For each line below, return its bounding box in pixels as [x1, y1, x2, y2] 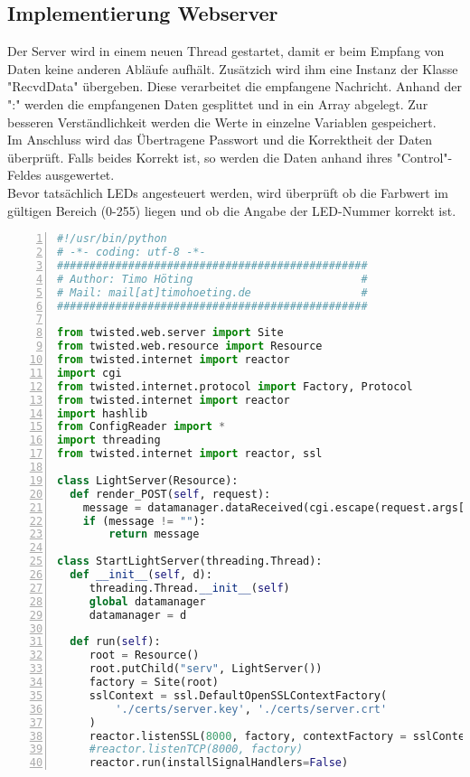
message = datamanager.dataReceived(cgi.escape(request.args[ [82, 501, 465, 514]
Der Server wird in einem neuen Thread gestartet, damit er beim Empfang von [7, 42, 445, 61]
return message [108, 528, 200, 541]
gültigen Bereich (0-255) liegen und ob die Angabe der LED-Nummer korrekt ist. [7, 201, 456, 220]
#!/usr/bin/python [57, 232, 167, 246]
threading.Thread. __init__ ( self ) [89, 581, 290, 594]
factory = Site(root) [89, 676, 219, 689]
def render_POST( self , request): [70, 487, 271, 501]
